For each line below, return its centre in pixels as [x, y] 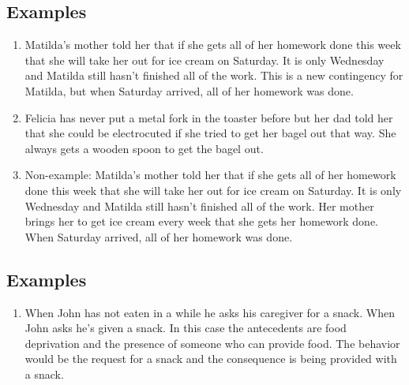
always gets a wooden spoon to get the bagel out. [144, 148]
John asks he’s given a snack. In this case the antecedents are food [186, 328]
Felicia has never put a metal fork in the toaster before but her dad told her [209, 117]
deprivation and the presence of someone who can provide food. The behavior [212, 343]
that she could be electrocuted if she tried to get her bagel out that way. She [210, 133]
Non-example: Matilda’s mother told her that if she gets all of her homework [210, 175]
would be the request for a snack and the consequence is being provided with [211, 359]
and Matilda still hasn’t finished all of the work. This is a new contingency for [214, 75]
